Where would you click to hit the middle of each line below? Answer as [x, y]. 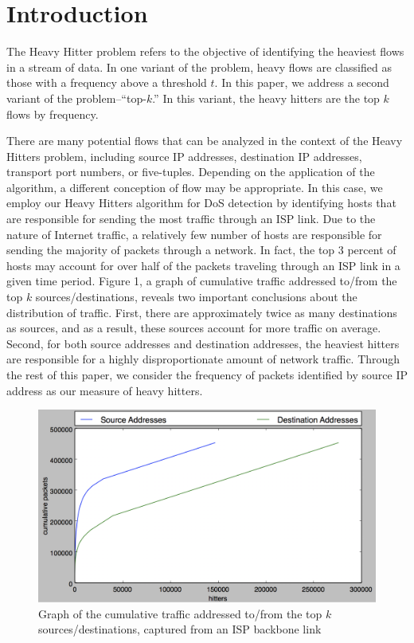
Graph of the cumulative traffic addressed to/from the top [180, 613]
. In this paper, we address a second [302, 82]
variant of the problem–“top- [76, 98]
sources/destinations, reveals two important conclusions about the [196, 297]
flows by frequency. [53, 114]
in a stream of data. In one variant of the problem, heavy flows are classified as [199, 67]
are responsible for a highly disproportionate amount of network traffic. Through [203, 359]
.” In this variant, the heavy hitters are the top [266, 98]
